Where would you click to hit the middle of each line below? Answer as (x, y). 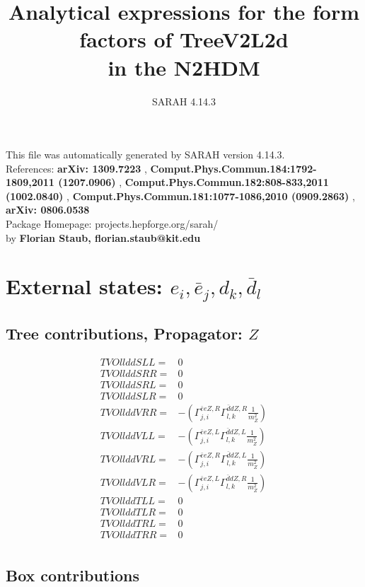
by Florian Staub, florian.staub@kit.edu (103, 237)
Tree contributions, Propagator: (124, 333)
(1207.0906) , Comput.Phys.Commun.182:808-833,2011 (193, 182)
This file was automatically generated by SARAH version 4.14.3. (145, 155)
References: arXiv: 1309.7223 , (76, 168)
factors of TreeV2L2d (184, 39)
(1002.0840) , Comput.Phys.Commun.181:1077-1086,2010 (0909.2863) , (180, 196)
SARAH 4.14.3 (184, 101)
